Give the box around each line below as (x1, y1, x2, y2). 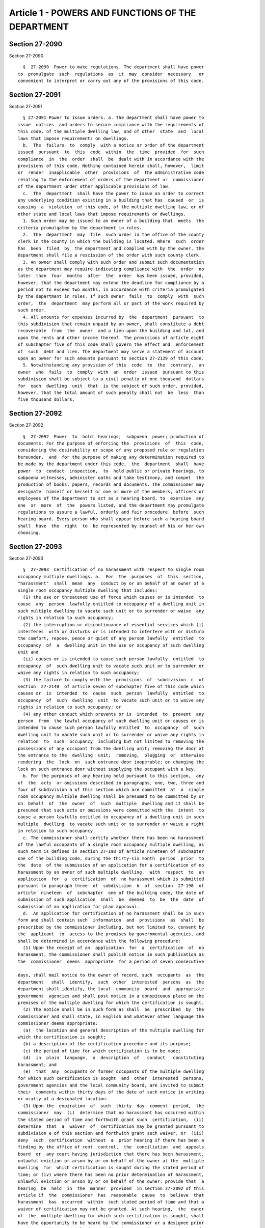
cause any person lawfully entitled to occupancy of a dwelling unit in (18, 601, 204, 607)
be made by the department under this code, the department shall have (18, 461, 204, 467)
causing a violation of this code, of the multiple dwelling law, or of (18, 204, 204, 210)
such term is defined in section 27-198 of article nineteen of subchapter (18, 849, 204, 854)
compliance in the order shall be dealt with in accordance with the (18, 156, 204, 162)
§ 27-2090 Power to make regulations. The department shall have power (23, 64, 204, 70)
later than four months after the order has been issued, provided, (18, 273, 204, 279)
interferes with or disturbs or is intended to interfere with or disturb (18, 629, 204, 634)
